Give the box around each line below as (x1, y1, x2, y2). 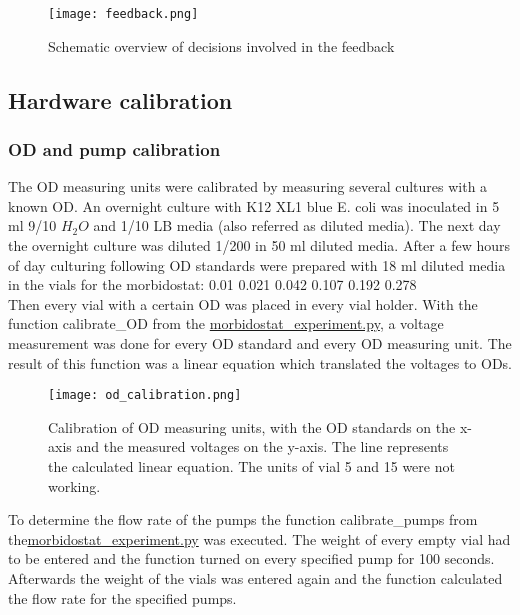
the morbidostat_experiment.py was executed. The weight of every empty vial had (8, 528, 511, 549)
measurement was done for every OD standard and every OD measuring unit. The (8, 333, 512, 353)
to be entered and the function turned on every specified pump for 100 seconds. (8, 548, 495, 569)
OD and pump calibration (8, 136, 221, 161)
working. (48, 475, 101, 496)
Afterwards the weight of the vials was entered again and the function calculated (8, 568, 503, 588)
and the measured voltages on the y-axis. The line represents (76, 436, 449, 457)
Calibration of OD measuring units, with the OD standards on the (48, 416, 456, 437)
